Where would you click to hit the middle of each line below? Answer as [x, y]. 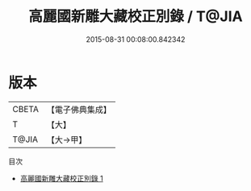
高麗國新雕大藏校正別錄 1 [61, 178]
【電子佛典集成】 [79, 110]
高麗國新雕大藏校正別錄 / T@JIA [136, 17]
